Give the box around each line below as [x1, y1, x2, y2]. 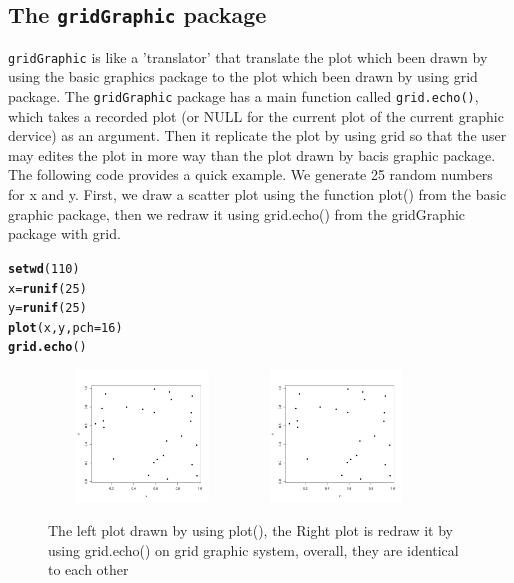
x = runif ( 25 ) [8, 281, 87, 296]
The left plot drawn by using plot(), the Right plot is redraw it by [48, 520, 453, 540]
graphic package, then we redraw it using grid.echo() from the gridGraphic [8, 203, 466, 224]
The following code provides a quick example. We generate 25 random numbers [8, 164, 493, 185]
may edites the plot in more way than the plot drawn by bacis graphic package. [8, 144, 496, 165]
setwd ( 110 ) [8, 261, 80, 276]
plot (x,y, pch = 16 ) [8, 320, 123, 335]
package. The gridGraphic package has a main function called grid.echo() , [8, 86, 479, 107]
